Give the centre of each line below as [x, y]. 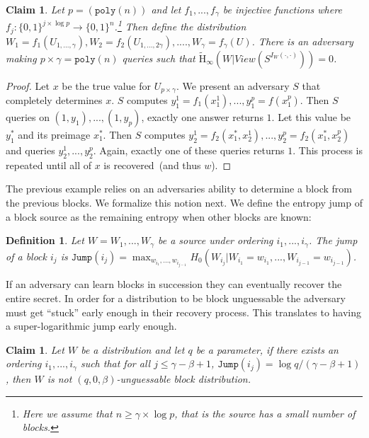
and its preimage [54, 135]
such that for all [115, 363]
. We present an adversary [233, 85]
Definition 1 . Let [45, 240]
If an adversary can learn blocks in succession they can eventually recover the [174, 284]
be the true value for [107, 85]
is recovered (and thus [152, 165]
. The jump [333, 240]
